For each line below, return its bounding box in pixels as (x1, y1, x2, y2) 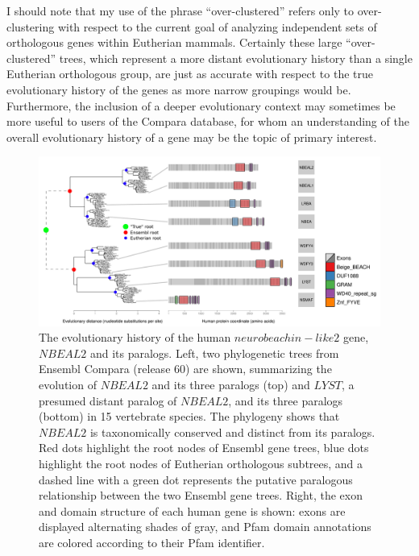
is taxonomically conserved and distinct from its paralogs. (89, 423, 375, 440)
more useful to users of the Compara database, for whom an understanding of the (6, 113, 409, 130)
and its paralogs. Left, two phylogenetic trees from (89, 344, 339, 361)
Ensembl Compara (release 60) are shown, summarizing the (39, 360, 332, 377)
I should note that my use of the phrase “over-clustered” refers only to (6, 2, 355, 19)
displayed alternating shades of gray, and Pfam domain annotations (39, 518, 371, 535)
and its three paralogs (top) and (151, 376, 310, 393)
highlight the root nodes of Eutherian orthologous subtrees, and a (39, 455, 363, 472)
